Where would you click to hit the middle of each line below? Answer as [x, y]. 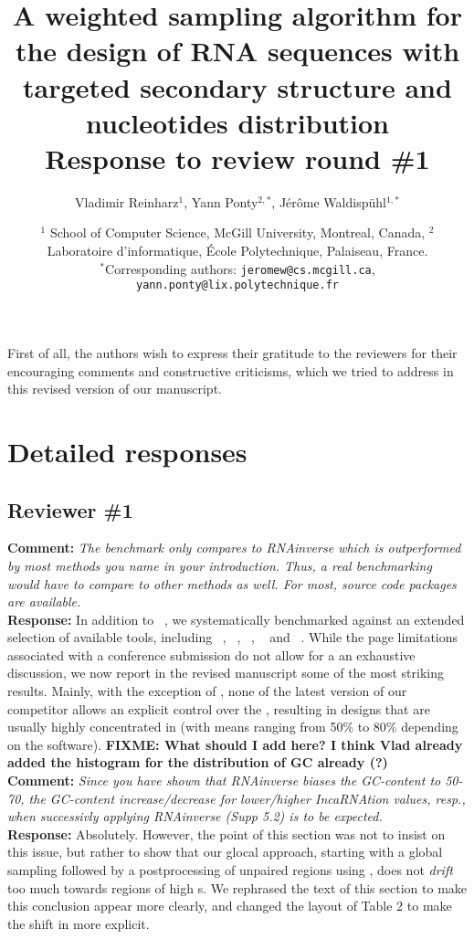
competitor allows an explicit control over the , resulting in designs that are [219, 708]
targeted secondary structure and [237, 86]
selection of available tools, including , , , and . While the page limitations [233, 637]
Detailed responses [127, 451]
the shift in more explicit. [79, 923]
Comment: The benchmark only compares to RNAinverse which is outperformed [234, 548]
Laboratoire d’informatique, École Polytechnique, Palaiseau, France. [237, 251]
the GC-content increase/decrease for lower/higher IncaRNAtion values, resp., [247, 798]
